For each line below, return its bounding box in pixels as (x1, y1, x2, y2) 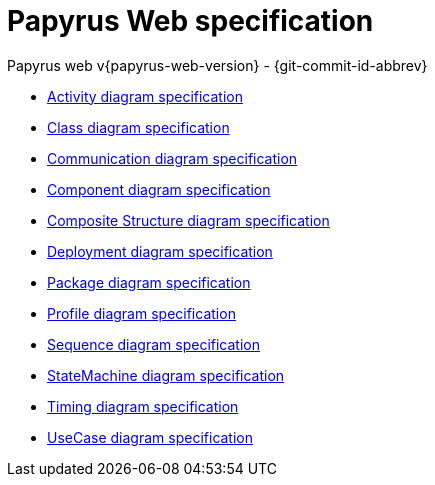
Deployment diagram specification (47, 242, 273, 260)
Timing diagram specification (47, 397, 239, 415)
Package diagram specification (47, 273, 251, 291)
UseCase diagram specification (47, 428, 254, 446)
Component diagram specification (47, 180, 271, 198)
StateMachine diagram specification (47, 366, 285, 384)
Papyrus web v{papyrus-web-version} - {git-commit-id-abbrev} (7, 56, 428, 74)
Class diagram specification (47, 118, 230, 136)
